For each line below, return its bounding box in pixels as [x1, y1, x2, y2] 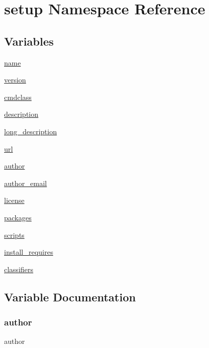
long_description [4, 126, 57, 136]
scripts [4, 229, 25, 240]
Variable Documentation [4, 289, 136, 304]
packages [4, 212, 32, 222]
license [4, 195, 25, 206]
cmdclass [4, 91, 32, 102]
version [4, 74, 26, 85]
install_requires [4, 247, 53, 257]
